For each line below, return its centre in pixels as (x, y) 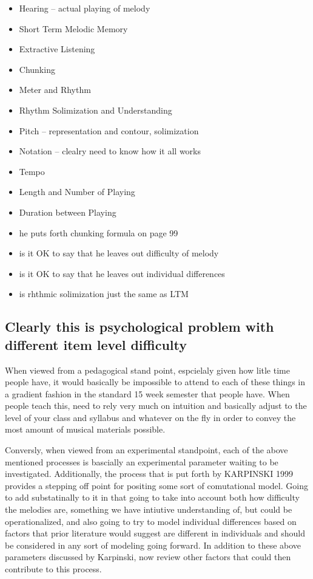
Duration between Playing (68, 212)
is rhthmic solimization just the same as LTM (104, 294)
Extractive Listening (57, 49)
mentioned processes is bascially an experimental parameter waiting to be (142, 461)
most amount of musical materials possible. (85, 429)
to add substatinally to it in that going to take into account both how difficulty (152, 497)
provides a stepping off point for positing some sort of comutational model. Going (156, 485)
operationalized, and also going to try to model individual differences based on (151, 521)
